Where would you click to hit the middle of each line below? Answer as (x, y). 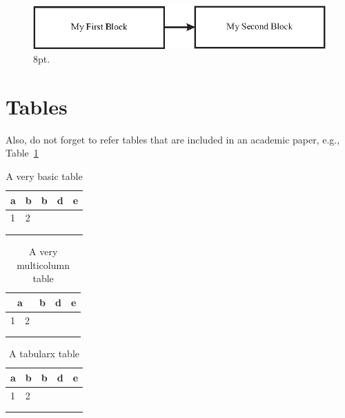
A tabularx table (45, 354)
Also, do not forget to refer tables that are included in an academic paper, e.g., (173, 139)
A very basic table (44, 176)
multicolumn (43, 265)
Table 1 (22, 153)
